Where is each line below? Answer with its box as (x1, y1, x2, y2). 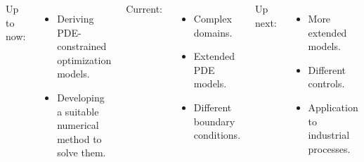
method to (57, 131, 102, 146)
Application (308, 99, 358, 114)
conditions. (193, 127, 241, 142)
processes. (308, 141, 351, 156)
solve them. (57, 145, 106, 160)
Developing (57, 89, 105, 104)
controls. (308, 76, 345, 91)
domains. (193, 25, 233, 39)
